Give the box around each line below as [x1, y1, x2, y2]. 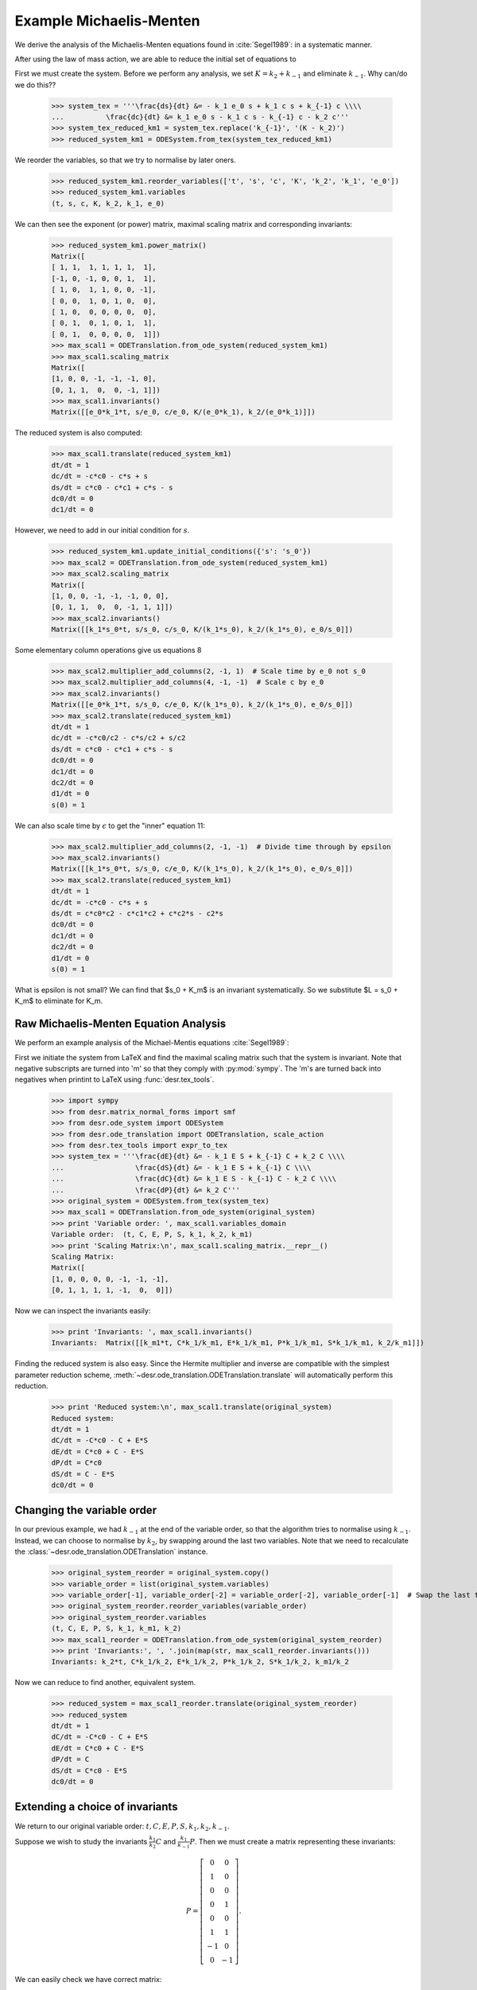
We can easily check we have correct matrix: [14, 1975, 162, 1984]
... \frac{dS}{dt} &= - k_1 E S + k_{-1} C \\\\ [51, 1163, 312, 1172]
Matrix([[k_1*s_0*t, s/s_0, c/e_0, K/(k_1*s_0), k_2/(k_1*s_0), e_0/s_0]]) [51, 864, 354, 873]
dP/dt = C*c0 [51, 1458, 103, 1468]
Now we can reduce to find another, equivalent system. [14, 1678, 196, 1688]
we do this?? [14, 80, 56, 89]
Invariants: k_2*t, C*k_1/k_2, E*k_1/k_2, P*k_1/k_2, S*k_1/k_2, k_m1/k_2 [51, 1657, 350, 1667]
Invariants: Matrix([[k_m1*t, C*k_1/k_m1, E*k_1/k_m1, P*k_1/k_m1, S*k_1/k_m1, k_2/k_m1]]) [51, 1338, 425, 1348]
